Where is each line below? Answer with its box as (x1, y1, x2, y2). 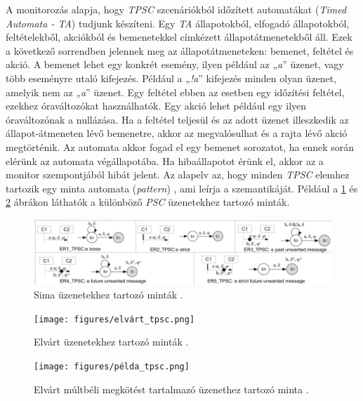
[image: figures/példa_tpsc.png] (34, 361, 190, 372)
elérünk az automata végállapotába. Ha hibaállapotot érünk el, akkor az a (6, 153, 324, 168)
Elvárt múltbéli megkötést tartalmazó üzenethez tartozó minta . (34, 381, 309, 396)
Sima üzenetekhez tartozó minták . (34, 287, 183, 302)
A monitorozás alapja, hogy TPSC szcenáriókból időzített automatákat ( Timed (6, 2, 347, 16)
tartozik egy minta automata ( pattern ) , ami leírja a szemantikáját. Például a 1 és (6, 180, 358, 195)
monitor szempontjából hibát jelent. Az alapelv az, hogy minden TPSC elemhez (6, 167, 350, 182)
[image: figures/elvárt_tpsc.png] (34, 314, 195, 324)
